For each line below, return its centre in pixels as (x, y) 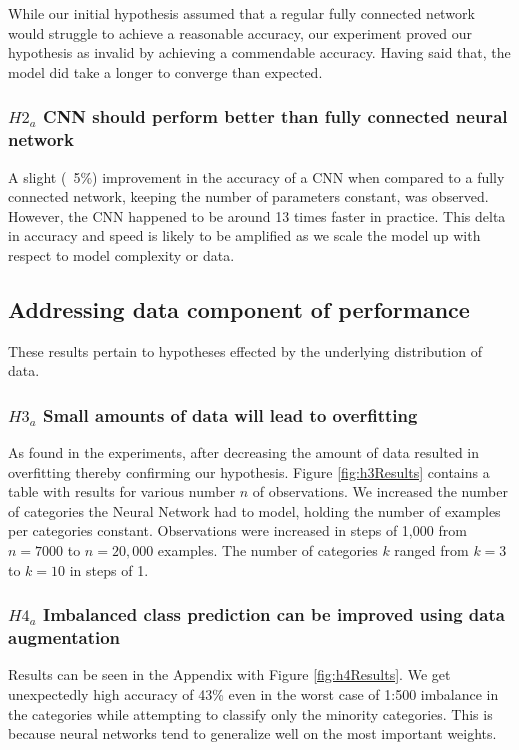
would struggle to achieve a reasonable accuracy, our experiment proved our (240, 32)
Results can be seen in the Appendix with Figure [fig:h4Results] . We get (229, 674)
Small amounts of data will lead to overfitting (230, 414)
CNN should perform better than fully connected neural (275, 116)
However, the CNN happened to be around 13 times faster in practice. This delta (257, 215)
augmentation (64, 637)
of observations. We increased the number (380, 491)
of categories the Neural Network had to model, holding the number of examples (254, 510)
